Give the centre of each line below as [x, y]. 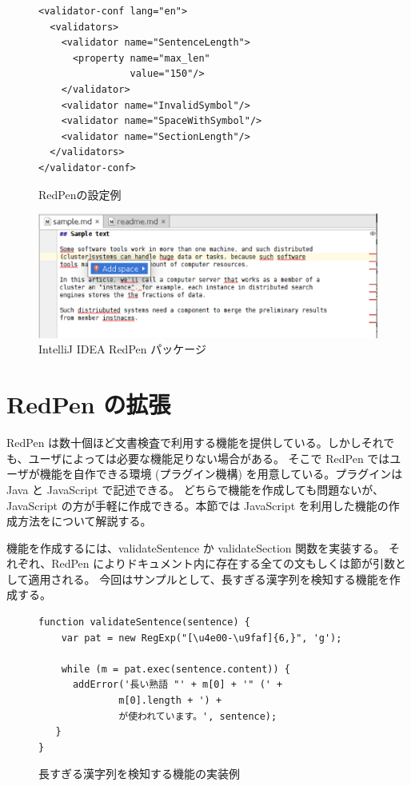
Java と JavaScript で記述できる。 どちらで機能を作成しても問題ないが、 [195, 489]
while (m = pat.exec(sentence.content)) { [176, 669]
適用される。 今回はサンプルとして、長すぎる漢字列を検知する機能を [209, 579]
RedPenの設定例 [80, 194]
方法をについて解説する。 [84, 521]
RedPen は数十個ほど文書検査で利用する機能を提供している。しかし [184, 443]
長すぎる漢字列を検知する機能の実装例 [139, 774]
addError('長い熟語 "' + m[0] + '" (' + [178, 685]
